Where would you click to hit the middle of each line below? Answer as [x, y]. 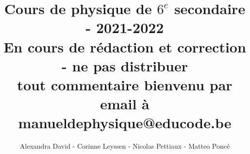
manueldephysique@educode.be [125, 123]
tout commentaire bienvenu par [125, 84]
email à [125, 104]
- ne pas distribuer [125, 65]
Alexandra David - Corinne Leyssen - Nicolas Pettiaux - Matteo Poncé [125, 146]
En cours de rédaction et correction [125, 46]
